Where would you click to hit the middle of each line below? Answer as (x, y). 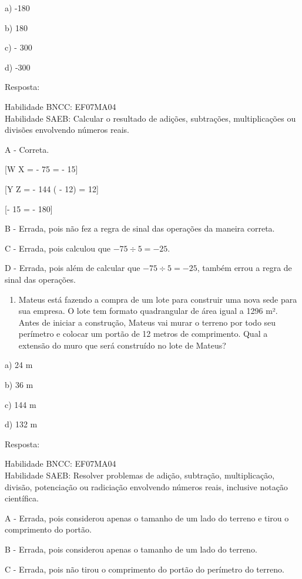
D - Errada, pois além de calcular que (73, 268)
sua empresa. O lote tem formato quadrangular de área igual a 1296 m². (148, 311)
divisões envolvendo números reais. (67, 130)
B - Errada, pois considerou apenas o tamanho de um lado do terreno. (131, 549)
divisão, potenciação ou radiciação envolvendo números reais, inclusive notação (146, 486)
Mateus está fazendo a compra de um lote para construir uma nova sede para (158, 299)
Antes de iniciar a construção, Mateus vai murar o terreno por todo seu (147, 322)
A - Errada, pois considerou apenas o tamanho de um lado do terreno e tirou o (147, 518)
